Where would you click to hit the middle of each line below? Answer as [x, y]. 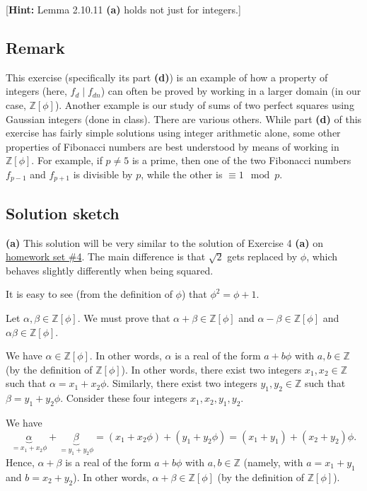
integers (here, [36, 91]
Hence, [20, 462]
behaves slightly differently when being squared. [110, 270]
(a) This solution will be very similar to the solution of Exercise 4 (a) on [164, 242]
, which [322, 256]
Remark [35, 47]
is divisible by [103, 174]
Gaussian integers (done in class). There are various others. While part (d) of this [184, 119]
